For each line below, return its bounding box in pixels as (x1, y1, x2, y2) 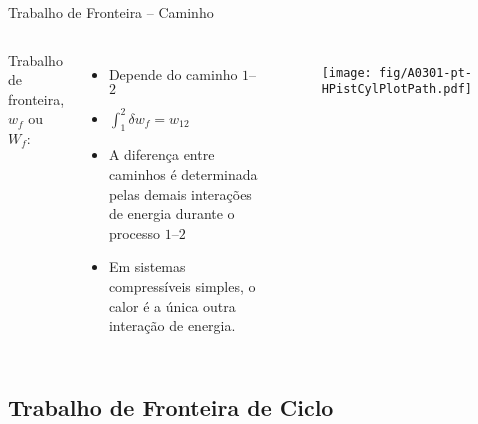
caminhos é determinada (108, 164, 258, 185)
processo (108, 222, 161, 243)
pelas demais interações (108, 183, 252, 204)
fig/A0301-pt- (378, 65, 473, 80)
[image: (321, 65, 372, 80)
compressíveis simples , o (108, 276, 256, 297)
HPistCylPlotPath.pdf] (321, 82, 473, 97)
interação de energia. (108, 315, 236, 336)
